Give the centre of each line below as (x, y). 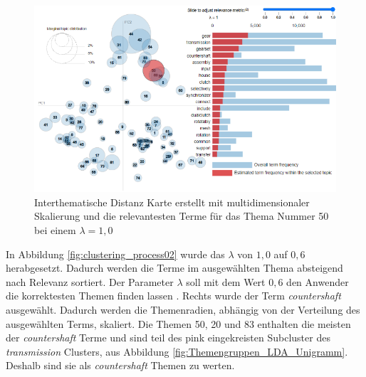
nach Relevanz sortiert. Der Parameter (90, 281)
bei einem (55, 230)
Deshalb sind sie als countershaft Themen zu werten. (120, 365)
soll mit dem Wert (226, 281)
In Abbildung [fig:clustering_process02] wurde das (115, 254)
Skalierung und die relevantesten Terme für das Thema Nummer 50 (182, 216)
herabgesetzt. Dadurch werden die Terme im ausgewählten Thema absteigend (174, 268)
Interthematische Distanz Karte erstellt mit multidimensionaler (172, 202)
